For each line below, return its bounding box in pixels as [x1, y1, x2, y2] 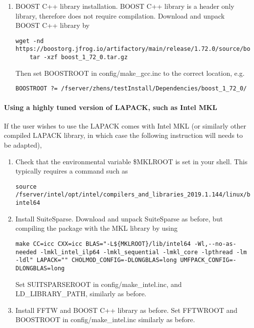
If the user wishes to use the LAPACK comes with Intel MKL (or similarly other [4, 120, 247, 131]
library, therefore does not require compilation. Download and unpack [15, 10, 225, 21]
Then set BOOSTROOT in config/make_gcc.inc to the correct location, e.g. [15, 67, 245, 78]
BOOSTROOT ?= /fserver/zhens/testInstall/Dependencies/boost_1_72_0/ [15, 85, 247, 92]
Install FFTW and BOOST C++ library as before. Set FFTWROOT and [15, 305, 238, 315]
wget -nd [15, 37, 44, 44]
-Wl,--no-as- [194, 240, 236, 247]
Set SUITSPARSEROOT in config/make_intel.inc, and [15, 279, 182, 289]
